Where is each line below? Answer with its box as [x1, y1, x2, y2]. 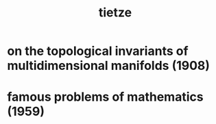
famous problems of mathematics [7, 89, 204, 105]
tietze [98, 5, 132, 21]
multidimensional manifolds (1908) [7, 58, 211, 73]
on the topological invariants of [7, 43, 189, 59]
